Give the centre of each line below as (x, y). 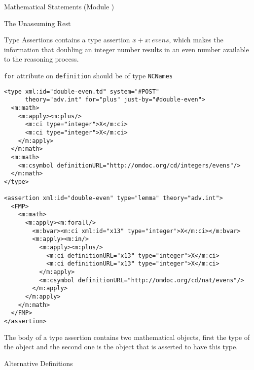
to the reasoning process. (41, 59)
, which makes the (196, 40)
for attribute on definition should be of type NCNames (89, 75)
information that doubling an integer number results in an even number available (127, 49)
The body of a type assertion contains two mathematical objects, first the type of (127, 337)
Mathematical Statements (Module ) (59, 6)
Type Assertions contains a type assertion (67, 40)
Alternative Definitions (38, 363)
